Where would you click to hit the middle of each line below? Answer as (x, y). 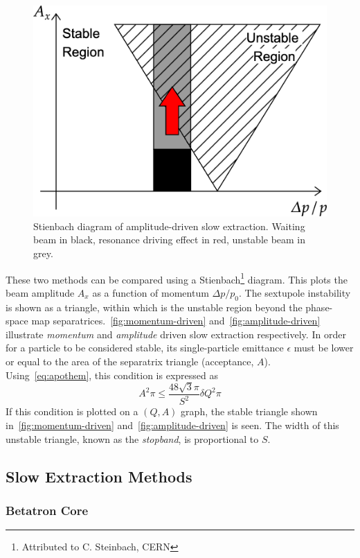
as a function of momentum (151, 292)
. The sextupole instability (295, 292)
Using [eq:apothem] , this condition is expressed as (112, 375)
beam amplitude (40, 292)
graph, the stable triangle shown (249, 411)
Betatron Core (47, 510)
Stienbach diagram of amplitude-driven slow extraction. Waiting (169, 226)
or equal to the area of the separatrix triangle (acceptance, (130, 361)
